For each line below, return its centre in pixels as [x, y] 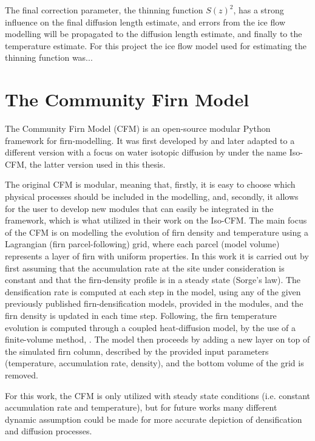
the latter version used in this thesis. [97, 164]
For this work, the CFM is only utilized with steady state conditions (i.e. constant [157, 395]
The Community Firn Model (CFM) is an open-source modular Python [138, 128]
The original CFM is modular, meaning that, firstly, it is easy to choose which [150, 184]
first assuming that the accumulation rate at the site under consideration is [145, 268]
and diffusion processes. [49, 431]
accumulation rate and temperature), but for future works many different [141, 407]
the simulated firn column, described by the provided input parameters [137, 351]
